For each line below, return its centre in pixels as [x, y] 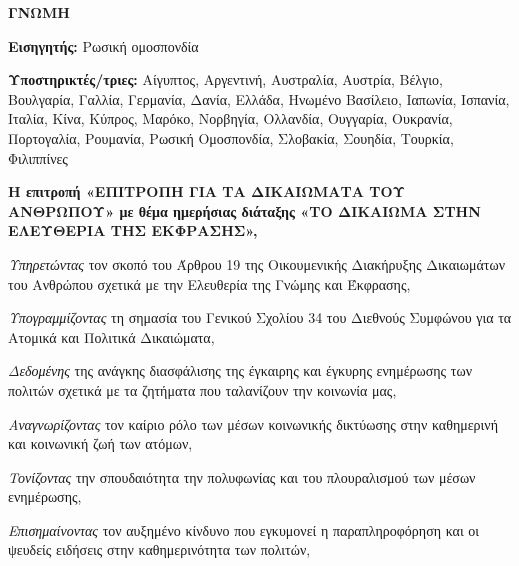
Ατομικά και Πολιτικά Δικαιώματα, [111, 336]
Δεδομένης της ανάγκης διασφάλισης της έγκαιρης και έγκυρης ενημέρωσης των [240, 370]
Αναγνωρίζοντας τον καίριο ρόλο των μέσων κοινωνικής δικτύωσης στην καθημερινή [253, 423]
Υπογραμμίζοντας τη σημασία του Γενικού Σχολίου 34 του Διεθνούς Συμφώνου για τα [260, 317]
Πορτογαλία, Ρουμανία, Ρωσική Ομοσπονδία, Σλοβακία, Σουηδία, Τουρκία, [231, 137]
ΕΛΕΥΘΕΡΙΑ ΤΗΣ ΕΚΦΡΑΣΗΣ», [133, 230]
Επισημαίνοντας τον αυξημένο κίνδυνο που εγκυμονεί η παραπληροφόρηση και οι [244, 529]
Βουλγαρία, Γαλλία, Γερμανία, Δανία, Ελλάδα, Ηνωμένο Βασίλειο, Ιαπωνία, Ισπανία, [259, 98]
